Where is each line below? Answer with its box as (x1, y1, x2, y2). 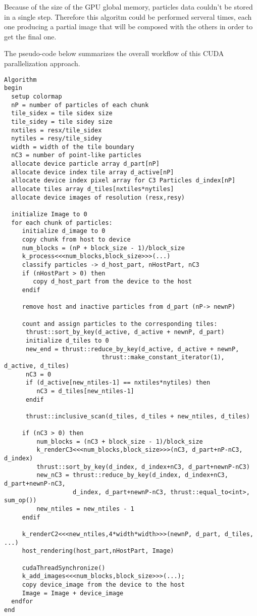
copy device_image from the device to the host (22, 581, 185, 588)
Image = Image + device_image (22, 589, 124, 597)
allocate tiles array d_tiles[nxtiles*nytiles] (11, 185, 174, 193)
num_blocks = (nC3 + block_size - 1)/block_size (36, 438, 203, 445)
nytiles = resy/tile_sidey (11, 135, 102, 143)
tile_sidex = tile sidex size (11, 110, 113, 117)
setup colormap (11, 92, 62, 100)
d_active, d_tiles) (4, 362, 69, 369)
